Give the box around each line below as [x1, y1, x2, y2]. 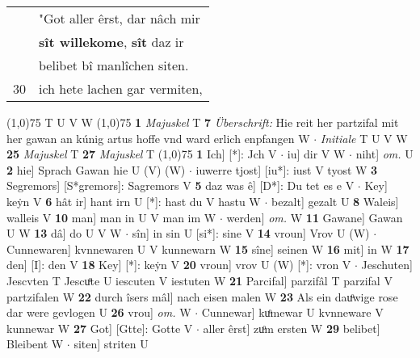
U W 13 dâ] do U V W [6, 225, 122, 242]
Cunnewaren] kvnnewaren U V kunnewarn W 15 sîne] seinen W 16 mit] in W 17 [6, 240, 409, 257]
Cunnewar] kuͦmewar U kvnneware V [201, 304, 384, 321]
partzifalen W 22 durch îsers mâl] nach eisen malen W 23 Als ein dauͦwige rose [6, 288, 398, 305]
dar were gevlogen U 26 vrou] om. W [6, 304, 191, 321]
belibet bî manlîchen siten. [39, 56, 189, 74]
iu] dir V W [287, 145, 346, 162]
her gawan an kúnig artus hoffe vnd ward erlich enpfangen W [6, 129, 310, 146]
